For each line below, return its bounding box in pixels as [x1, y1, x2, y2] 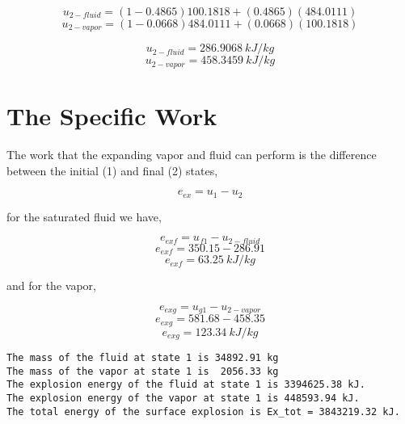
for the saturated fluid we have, [6, 208, 162, 225]
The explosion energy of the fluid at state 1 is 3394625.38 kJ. [6, 379, 365, 391]
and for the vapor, [6, 277, 96, 294]
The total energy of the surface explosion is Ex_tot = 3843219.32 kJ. [6, 405, 400, 418]
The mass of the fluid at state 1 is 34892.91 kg [6, 352, 279, 364]
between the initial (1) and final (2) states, [6, 162, 218, 178]
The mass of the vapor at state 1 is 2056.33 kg [6, 365, 279, 377]
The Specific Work [6, 99, 217, 132]
